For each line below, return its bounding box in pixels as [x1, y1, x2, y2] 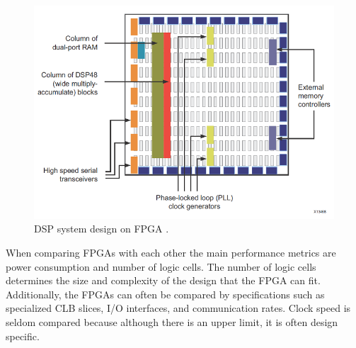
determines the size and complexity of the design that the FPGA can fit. [6, 273, 321, 288]
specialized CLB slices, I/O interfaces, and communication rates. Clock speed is [6, 301, 351, 315]
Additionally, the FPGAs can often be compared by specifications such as [6, 286, 325, 301]
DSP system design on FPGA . [34, 221, 169, 236]
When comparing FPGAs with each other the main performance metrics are [6, 245, 336, 260]
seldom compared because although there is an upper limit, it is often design [6, 315, 338, 330]
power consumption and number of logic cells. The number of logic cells [6, 259, 316, 274]
